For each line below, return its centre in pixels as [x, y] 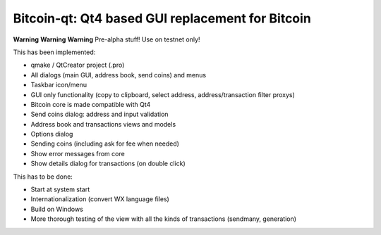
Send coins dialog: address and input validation [99, 114]
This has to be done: [43, 177]
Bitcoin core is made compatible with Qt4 [91, 104]
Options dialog [52, 134]
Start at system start [60, 189]
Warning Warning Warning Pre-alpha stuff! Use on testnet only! [107, 39]
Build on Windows [57, 209]
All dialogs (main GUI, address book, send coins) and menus [119, 75]
